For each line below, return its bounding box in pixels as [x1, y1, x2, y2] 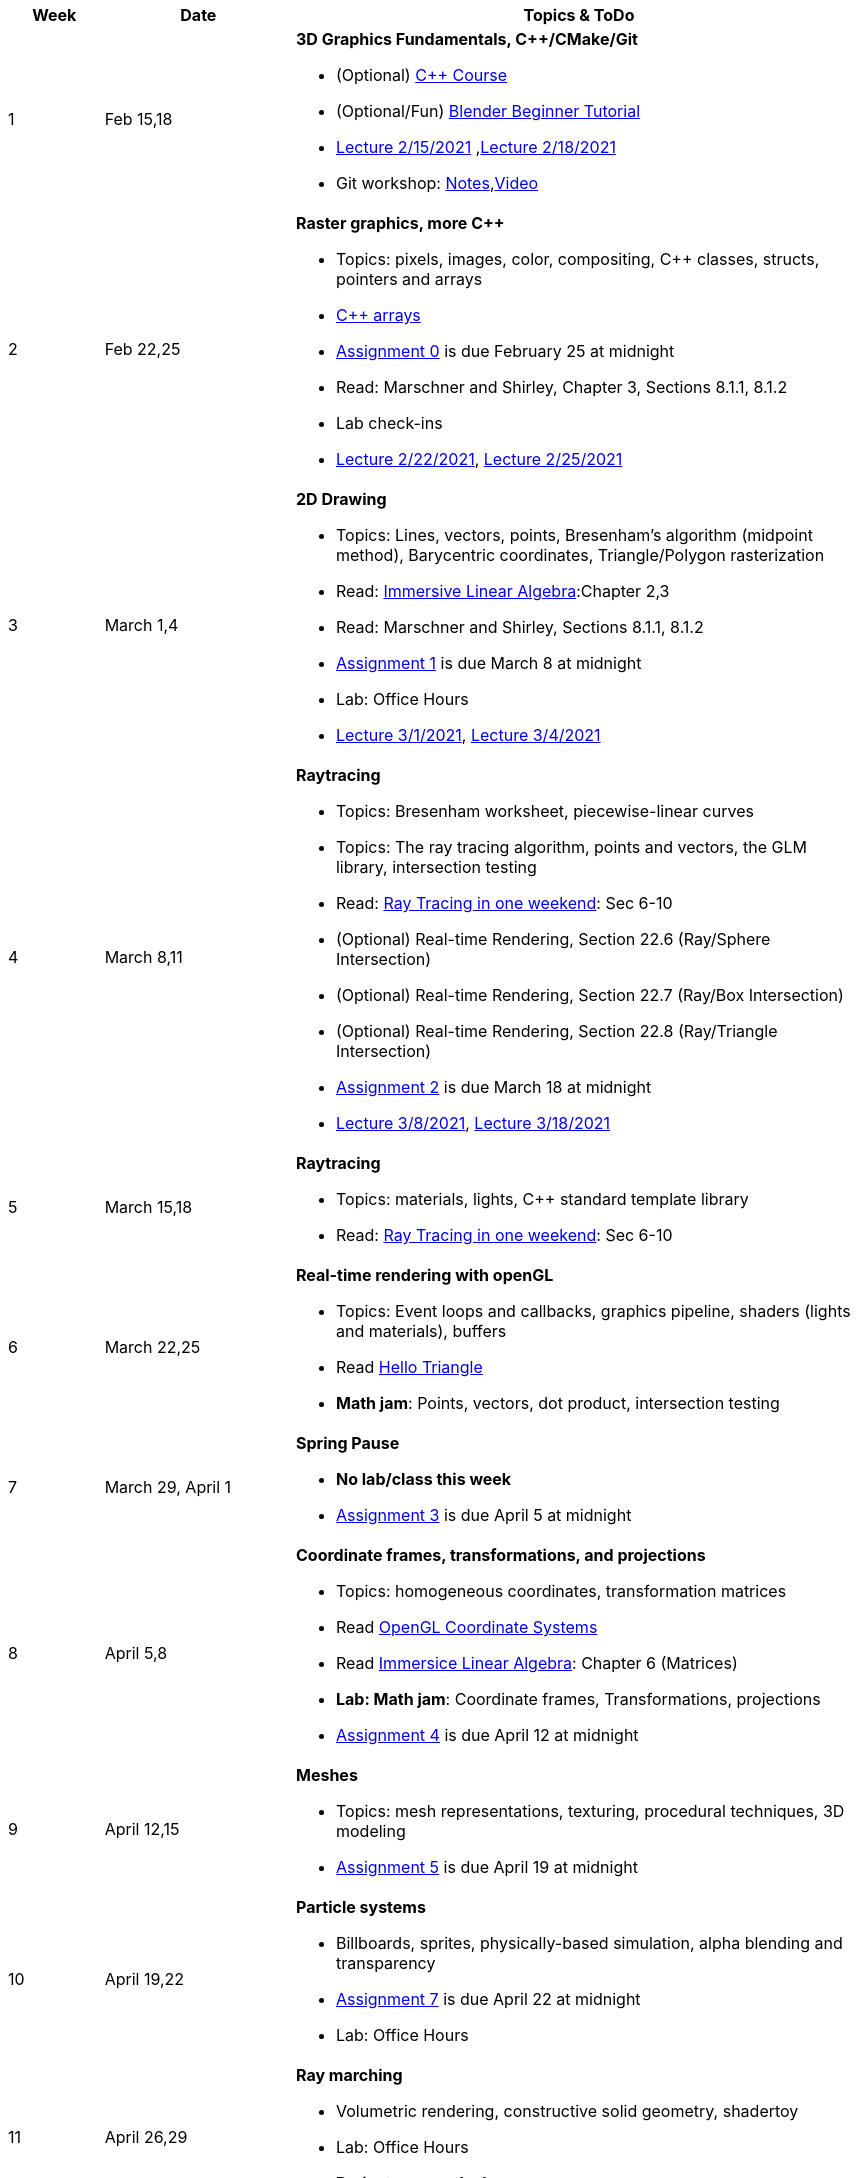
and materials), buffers [335, 1321, 507, 1341]
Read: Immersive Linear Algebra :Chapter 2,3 [335, 581, 670, 601]
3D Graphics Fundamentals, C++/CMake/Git [295, 29, 638, 49]
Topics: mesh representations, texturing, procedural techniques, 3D [335, 1801, 845, 1821]
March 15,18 [104, 1197, 193, 1217]
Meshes [295, 1765, 358, 1785]
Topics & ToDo [523, 5, 635, 25]
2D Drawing [295, 489, 387, 509]
